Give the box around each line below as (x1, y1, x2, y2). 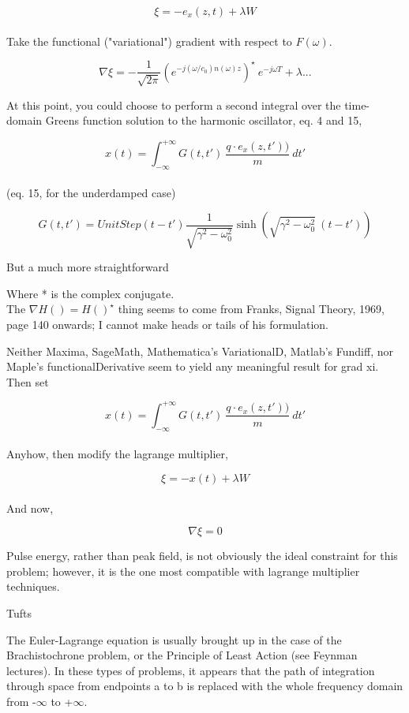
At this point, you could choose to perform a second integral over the (6, 96, 341, 113)
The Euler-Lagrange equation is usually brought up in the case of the (6, 631, 342, 648)
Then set (6, 373, 49, 390)
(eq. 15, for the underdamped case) (6, 184, 176, 200)
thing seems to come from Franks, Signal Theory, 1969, (118, 301, 385, 317)
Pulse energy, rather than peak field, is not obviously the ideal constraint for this (6, 547, 398, 564)
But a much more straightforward (6, 259, 169, 275)
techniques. (6, 578, 60, 595)
